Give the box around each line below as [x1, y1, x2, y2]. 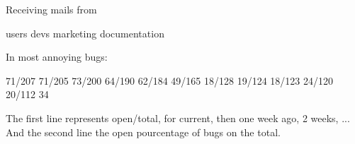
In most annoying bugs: [6, 49, 108, 64]
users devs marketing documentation [6, 25, 164, 40]
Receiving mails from [6, 2, 97, 16]
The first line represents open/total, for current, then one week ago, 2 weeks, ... [6, 110, 350, 125]
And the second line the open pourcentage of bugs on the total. [6, 124, 281, 139]
